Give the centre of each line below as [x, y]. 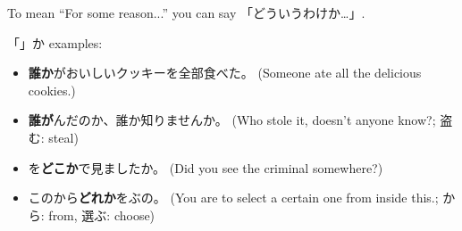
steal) [63, 137]
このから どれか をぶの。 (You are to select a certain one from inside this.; [233, 198]
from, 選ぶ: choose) [102, 214]
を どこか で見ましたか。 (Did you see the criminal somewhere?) [206, 167]
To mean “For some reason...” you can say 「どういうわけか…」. [186, 12]
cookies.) [52, 90]
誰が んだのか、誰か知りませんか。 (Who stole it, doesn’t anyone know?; [232, 120]
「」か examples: [55, 42]
